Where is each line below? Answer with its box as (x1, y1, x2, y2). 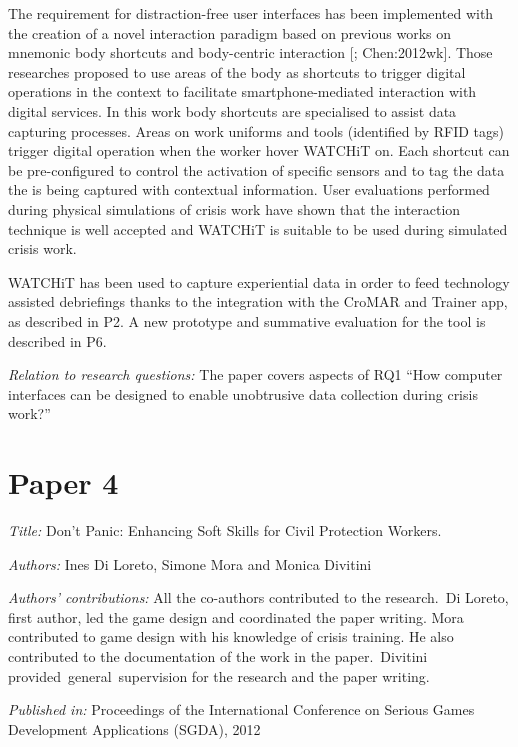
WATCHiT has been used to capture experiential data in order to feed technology (8, 271, 510, 292)
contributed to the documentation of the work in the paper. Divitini (8, 645, 428, 666)
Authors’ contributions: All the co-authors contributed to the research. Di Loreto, (8, 587, 509, 608)
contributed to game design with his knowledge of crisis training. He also (8, 626, 454, 647)
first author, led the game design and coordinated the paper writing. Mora (8, 606, 464, 627)
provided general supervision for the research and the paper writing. (8, 665, 430, 686)
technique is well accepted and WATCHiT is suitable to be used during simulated (8, 218, 508, 239)
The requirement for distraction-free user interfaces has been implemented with (8, 3, 494, 23)
